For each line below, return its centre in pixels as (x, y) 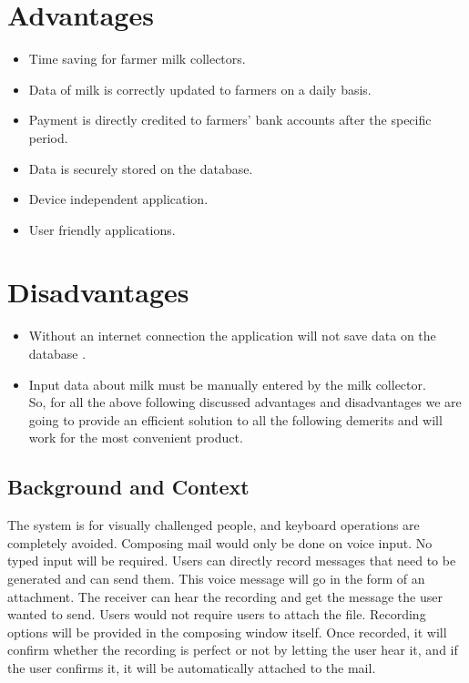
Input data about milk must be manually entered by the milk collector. (227, 384)
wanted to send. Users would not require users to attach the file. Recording (217, 614)
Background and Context (128, 487)
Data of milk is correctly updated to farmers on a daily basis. (200, 89)
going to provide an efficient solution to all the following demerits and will (235, 419)
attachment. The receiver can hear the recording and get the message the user (225, 596)
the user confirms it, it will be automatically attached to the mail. (192, 667)
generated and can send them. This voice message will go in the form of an (216, 578)
